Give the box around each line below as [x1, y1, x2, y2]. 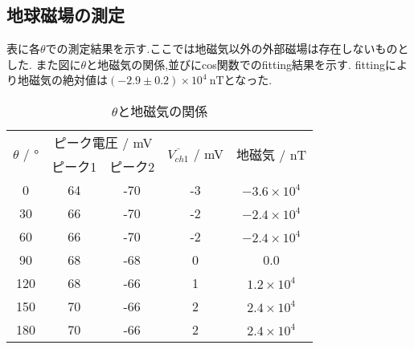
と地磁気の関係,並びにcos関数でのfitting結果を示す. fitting [86, 55, 386, 72]
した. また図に [6, 55, 81, 72]
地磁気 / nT [236, 144, 307, 164]
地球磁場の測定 [6, 2, 125, 27]
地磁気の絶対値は [17, 71, 108, 88]
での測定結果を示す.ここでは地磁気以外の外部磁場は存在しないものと [45, 40, 409, 57]
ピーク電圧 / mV [53, 132, 153, 152]
